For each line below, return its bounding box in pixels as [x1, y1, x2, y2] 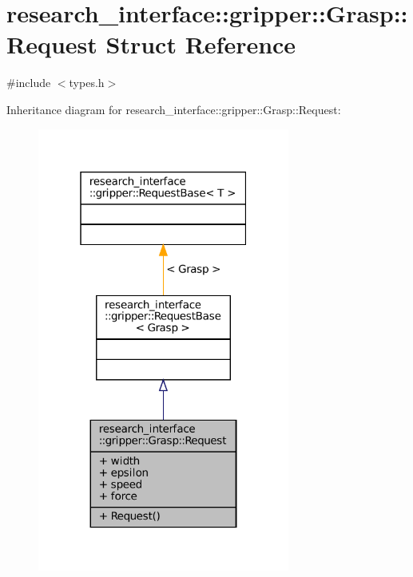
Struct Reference [105, 28, 296, 61]
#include [6, 74, 51, 91]
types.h [69, 74, 105, 91]
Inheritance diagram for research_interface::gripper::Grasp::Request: [6, 101, 341, 117]
